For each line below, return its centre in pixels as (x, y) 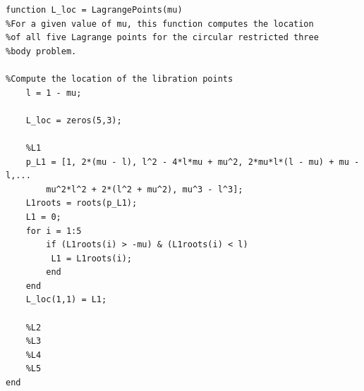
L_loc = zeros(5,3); (74, 120)
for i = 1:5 (54, 231)
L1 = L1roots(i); (91, 258)
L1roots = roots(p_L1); (81, 203)
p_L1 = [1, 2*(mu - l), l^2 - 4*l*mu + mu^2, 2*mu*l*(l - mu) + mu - (193, 162)
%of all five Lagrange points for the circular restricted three (162, 38)
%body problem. (41, 51)
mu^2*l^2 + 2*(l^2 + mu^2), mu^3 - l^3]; (145, 189)
